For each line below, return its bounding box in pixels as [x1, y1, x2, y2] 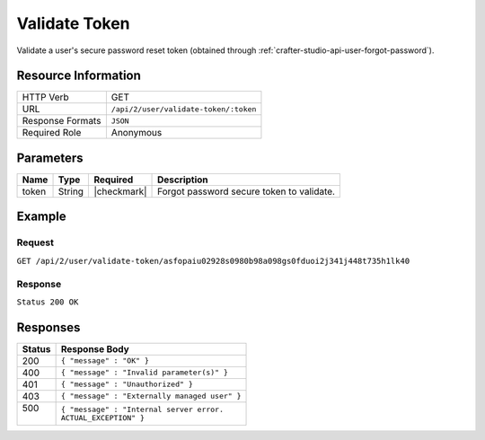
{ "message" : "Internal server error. [60, 404, 225, 414]
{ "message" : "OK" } [60, 356, 150, 365]
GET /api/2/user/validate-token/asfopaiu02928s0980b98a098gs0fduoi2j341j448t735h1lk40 [16, 256, 410, 266]
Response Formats [22, 115, 101, 128]
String [57, 185, 84, 198]
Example [16, 209, 66, 224]
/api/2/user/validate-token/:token [110, 104, 257, 114]
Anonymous [110, 127, 163, 139]
